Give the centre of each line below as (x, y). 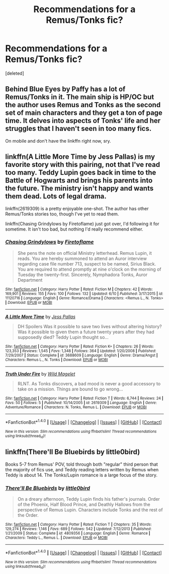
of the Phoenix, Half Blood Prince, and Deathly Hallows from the (84, 504)
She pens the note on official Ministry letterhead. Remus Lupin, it (84, 253)
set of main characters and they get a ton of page (84, 113)
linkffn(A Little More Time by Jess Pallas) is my (80, 157)
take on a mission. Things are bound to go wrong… (70, 389)
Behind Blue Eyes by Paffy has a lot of (65, 89)
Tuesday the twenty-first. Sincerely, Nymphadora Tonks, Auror (82, 275)
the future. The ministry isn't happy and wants (79, 188)
